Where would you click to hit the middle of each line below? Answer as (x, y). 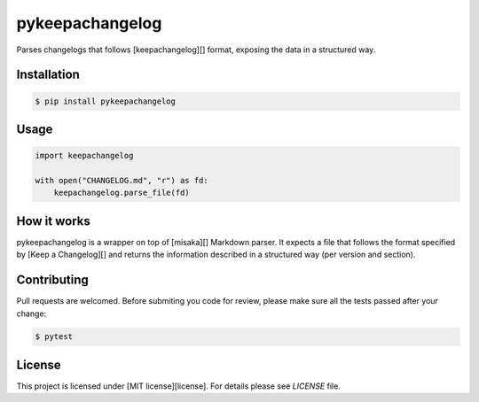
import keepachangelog (84, 156)
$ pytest (54, 337)
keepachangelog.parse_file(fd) (122, 193)
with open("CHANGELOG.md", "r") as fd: (122, 180)
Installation (48, 75)
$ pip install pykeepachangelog (106, 101)
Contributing (52, 280)
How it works (53, 221)
